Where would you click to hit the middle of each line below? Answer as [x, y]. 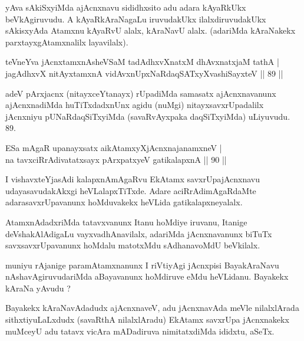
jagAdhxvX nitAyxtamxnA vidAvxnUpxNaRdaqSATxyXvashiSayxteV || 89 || [144, 73]
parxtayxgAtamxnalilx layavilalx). [67, 42]
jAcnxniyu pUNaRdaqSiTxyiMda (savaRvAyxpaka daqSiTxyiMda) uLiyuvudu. [148, 116]
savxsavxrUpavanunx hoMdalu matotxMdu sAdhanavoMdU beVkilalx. [133, 245]
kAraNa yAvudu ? [38, 288]
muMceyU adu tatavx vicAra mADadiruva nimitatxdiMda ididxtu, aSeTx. [140, 331]
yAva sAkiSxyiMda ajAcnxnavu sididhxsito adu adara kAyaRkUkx [126, 7]
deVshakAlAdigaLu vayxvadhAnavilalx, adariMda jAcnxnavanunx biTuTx [139, 233]
